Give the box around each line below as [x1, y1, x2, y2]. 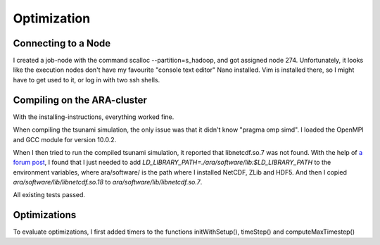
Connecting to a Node [13, 37, 111, 49]
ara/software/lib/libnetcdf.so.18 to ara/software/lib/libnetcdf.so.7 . [13, 178, 203, 187]
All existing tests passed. [13, 191, 86, 199]
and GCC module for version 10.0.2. [13, 135, 117, 144]
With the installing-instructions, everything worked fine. [13, 113, 175, 121]
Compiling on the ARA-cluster [13, 94, 148, 106]
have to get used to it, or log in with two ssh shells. [13, 75, 160, 84]
